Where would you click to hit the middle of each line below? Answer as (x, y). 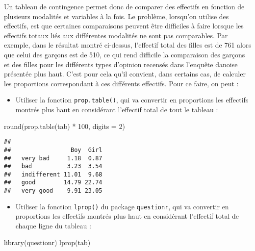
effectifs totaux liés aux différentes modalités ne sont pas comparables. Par (116, 35)
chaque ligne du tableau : (53, 226)
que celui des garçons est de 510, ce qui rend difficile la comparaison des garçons (125, 54)
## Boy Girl (53, 150)
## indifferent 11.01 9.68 (53, 174)
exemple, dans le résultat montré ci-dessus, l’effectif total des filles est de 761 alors (127, 45)
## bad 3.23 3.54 (53, 166)
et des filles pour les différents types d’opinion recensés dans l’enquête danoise (121, 64)
